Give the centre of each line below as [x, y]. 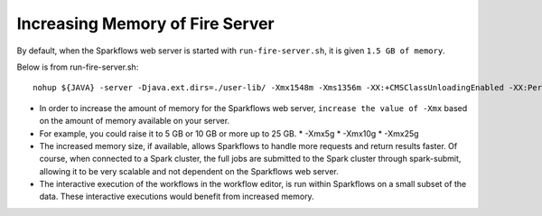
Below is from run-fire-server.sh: [78, 67]
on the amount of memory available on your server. [135, 121]
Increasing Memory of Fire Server [145, 23]
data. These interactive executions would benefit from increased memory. [177, 197]
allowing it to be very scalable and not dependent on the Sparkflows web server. [189, 171]
